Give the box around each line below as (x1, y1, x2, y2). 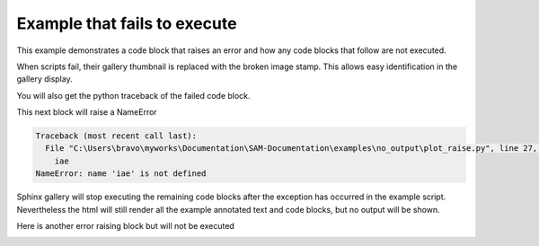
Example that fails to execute (16, 13, 237, 33)
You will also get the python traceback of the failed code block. (16, 90, 251, 101)
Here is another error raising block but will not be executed (16, 221, 235, 232)
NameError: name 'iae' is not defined (35, 169, 207, 179)
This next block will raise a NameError (16, 107, 157, 118)
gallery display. (16, 74, 73, 84)
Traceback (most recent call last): (35, 131, 198, 141)
